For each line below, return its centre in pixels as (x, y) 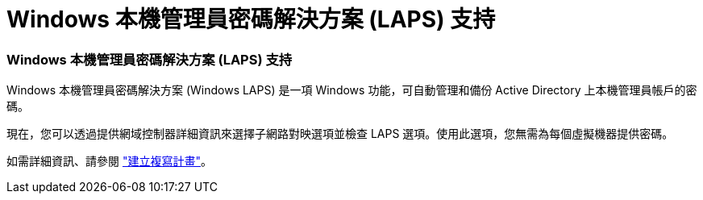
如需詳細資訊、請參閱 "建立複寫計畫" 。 (109, 161)
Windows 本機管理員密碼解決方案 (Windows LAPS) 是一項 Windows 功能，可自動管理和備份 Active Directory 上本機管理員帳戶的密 (352, 90)
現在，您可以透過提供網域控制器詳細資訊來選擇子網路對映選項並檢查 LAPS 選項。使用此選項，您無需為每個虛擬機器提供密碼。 (340, 134)
